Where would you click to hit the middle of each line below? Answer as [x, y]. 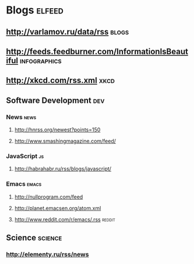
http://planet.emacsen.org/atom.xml [58, 208]
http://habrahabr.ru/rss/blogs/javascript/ [63, 169]
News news [21, 117]
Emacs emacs [24, 184]
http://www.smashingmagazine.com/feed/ [65, 141]
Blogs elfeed [35, 10]
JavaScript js [25, 156]
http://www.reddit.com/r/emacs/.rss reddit [65, 219]
